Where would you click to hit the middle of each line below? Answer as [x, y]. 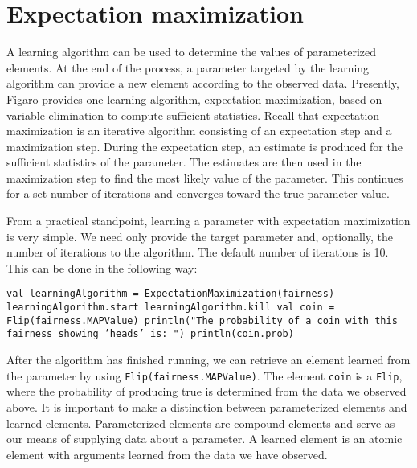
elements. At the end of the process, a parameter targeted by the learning [188, 67]
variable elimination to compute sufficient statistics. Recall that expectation [193, 115]
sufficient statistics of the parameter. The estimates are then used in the [184, 162]
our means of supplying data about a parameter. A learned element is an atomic [204, 439]
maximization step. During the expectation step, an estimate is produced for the [204, 146]
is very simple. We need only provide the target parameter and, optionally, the [200, 236]
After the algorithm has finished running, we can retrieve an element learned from [208, 360]
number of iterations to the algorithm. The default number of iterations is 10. [198, 252]
